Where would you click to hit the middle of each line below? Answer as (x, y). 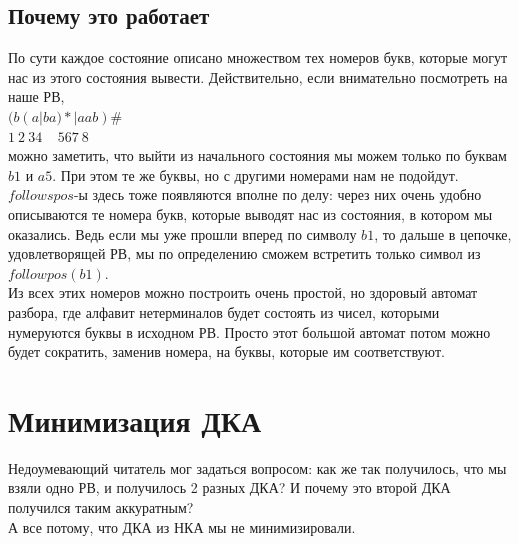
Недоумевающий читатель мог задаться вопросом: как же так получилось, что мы (257, 467)
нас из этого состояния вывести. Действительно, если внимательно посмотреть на (258, 76)
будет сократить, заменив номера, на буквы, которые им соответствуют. (226, 351)
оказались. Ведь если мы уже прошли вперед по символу (182, 233)
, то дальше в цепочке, (443, 233)
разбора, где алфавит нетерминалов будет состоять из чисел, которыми (224, 311)
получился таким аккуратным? (101, 507)
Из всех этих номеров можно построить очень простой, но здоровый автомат (243, 292)
